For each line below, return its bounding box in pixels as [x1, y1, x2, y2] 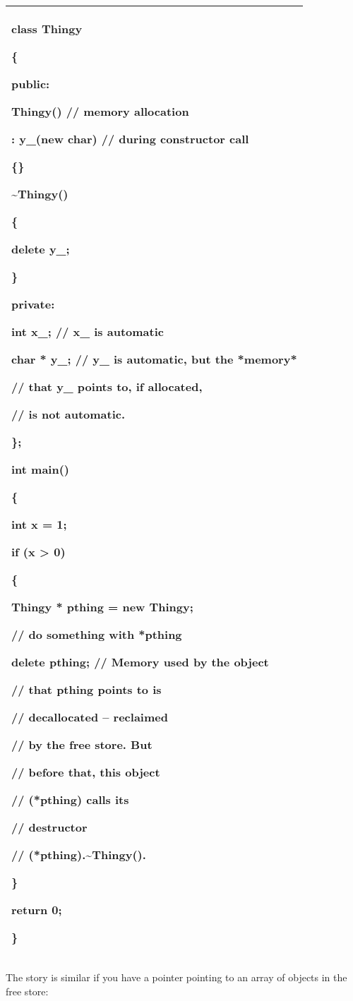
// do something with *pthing [11, 626, 182, 642]
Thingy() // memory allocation [11, 103, 189, 119]
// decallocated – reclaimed [11, 709, 168, 725]
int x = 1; [11, 516, 67, 532]
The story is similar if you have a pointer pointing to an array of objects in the [6, 970, 347, 984]
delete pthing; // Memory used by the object [11, 654, 269, 670]
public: [11, 76, 50, 92]
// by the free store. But [11, 736, 152, 753]
